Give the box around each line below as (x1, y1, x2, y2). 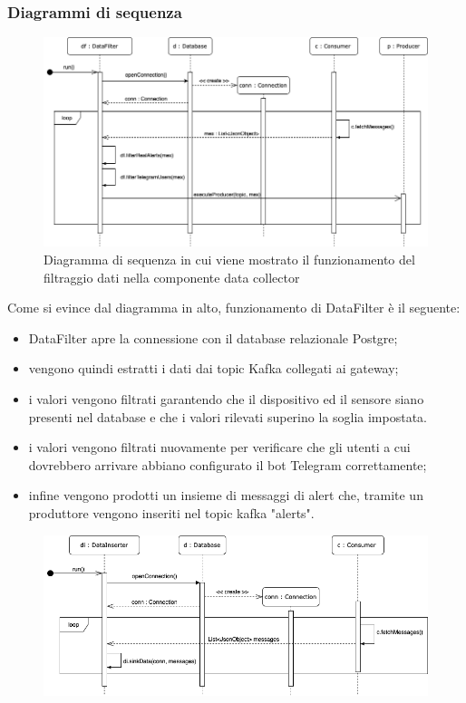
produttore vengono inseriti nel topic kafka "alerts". (28, 503, 315, 522)
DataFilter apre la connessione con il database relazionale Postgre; (28, 328, 398, 347)
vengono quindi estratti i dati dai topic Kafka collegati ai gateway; (28, 359, 399, 378)
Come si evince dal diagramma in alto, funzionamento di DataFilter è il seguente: (7, 298, 461, 317)
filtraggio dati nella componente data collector (44, 267, 300, 286)
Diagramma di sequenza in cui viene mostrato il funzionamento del (44, 250, 415, 269)
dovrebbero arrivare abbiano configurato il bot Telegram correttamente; (28, 455, 427, 474)
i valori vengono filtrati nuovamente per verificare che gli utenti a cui (28, 438, 411, 457)
